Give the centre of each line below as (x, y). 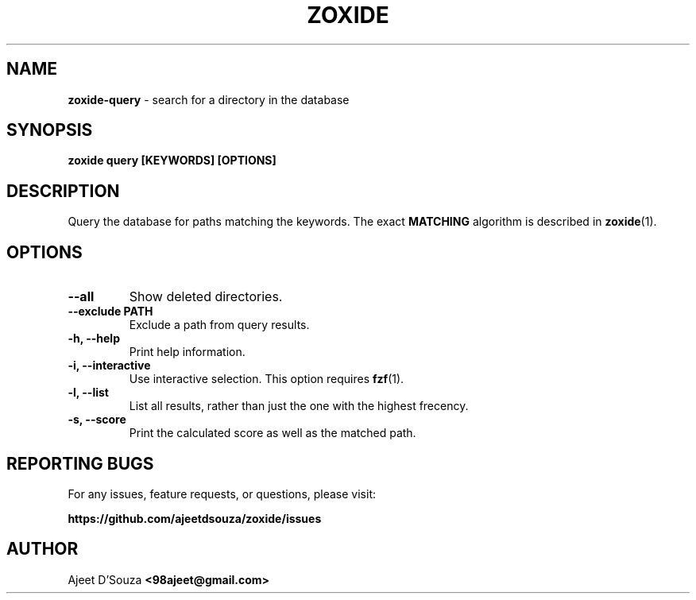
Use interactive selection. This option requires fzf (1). (267, 379)
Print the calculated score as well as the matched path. (273, 433)
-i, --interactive (109, 366)
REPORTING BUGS (80, 463)
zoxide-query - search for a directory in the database (209, 99)
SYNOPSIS (50, 130)
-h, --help (94, 339)
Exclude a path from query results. (219, 325)
